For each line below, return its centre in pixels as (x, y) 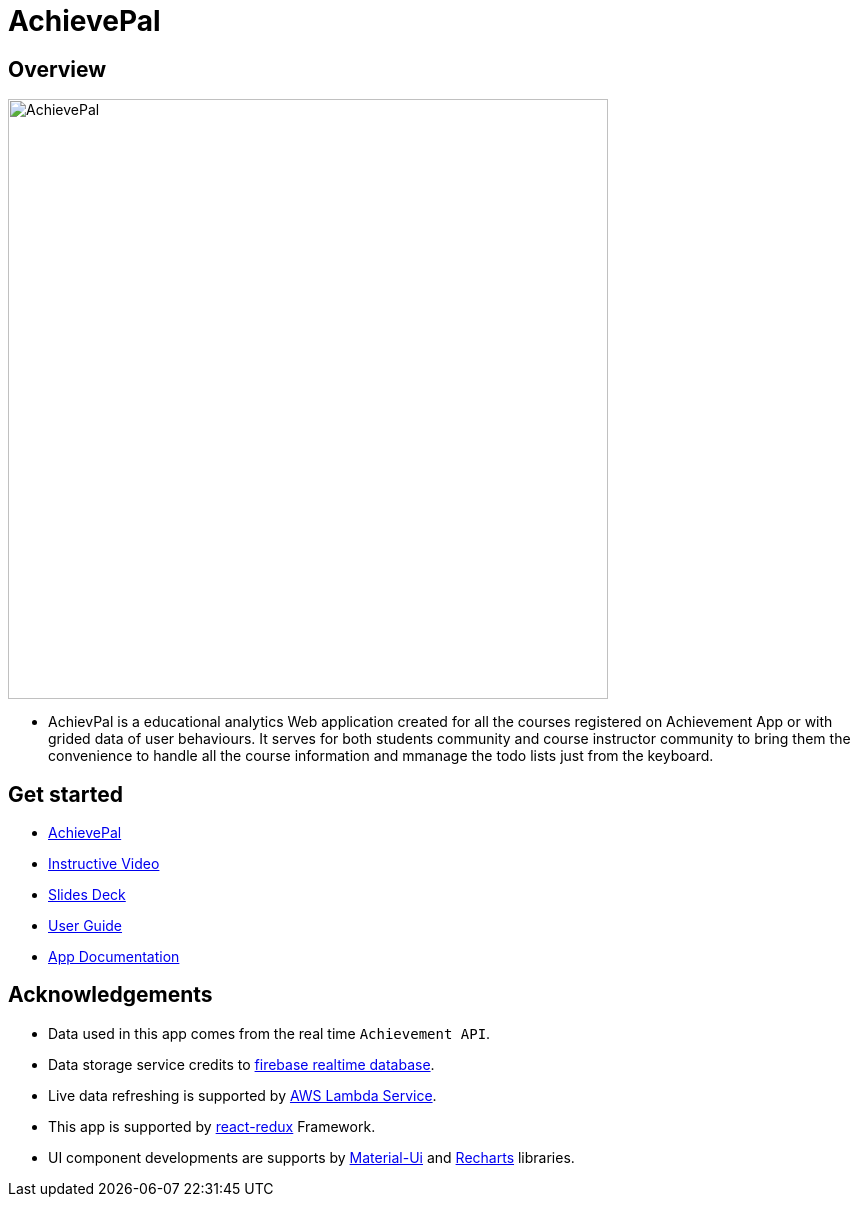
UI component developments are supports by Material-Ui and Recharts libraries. (311, 1157)
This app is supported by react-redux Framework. (212, 1126)
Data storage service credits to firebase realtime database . (241, 1064)
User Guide (85, 926)
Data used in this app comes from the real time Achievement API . (269, 1033)
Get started (65, 794)
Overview (57, 69)
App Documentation (114, 957)
